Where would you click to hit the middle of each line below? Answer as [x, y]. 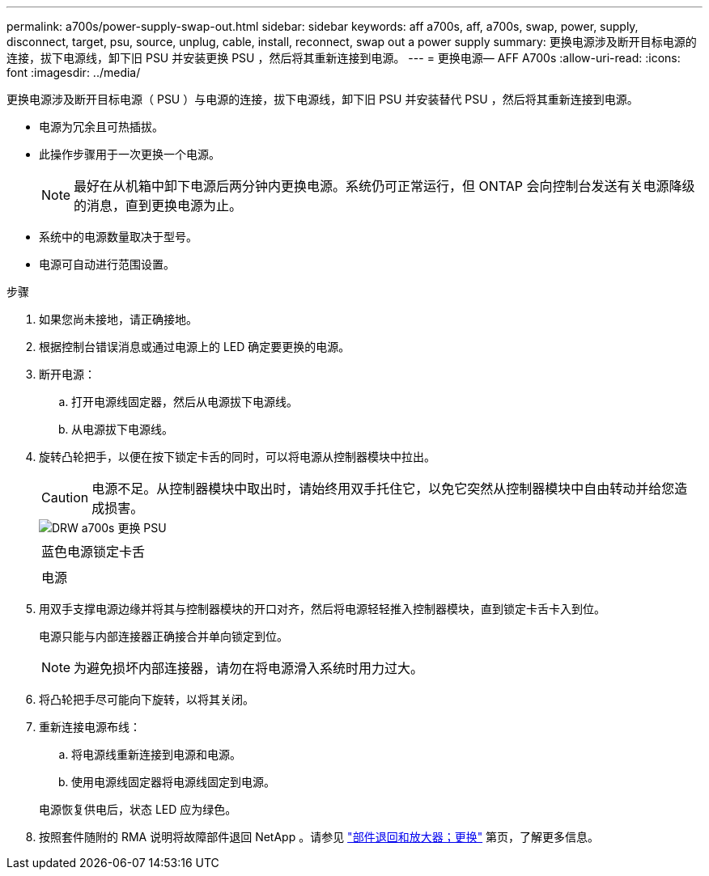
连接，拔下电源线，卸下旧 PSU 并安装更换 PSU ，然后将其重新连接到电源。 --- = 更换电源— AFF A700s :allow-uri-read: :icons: [344, 58]
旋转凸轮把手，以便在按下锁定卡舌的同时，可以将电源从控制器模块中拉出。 [237, 457]
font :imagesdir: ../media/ [74, 72]
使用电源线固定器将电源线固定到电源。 [173, 782]
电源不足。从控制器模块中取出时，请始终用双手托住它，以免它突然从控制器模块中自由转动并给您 [383, 489]
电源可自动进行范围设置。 [107, 264]
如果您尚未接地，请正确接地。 [118, 319]
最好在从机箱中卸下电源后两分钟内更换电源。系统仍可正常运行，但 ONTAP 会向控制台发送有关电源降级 [384, 186]
